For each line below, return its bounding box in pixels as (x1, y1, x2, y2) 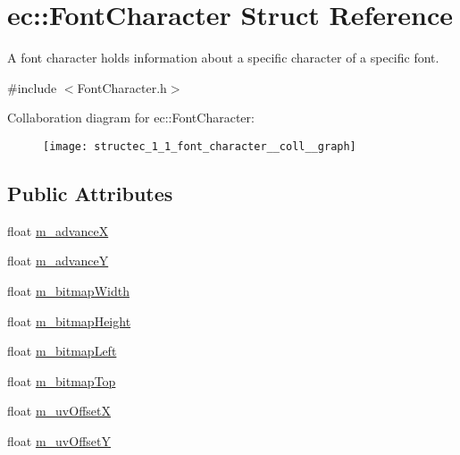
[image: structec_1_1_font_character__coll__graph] (43, 139, 356, 153)
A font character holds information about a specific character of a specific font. (7, 48, 439, 67)
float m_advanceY (7, 251, 109, 270)
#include (7, 78, 57, 97)
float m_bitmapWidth (7, 281, 130, 299)
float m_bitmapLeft (7, 341, 117, 360)
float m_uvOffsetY (7, 431, 111, 450)
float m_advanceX (7, 221, 109, 240)
